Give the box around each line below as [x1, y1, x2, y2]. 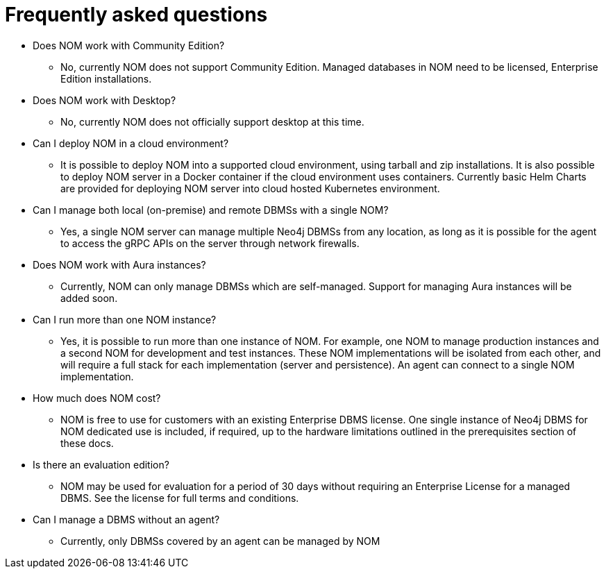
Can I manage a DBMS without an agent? [33, 513, 220, 525]
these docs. [60, 437, 114, 449]
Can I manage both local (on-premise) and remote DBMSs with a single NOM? [33, 203, 389, 216]
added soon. [60, 292, 118, 304]
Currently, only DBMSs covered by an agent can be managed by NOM [60, 534, 380, 547]
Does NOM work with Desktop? [33, 94, 176, 106]
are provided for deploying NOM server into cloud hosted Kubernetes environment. [60, 182, 440, 194]
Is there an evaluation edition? [33, 458, 169, 471]
